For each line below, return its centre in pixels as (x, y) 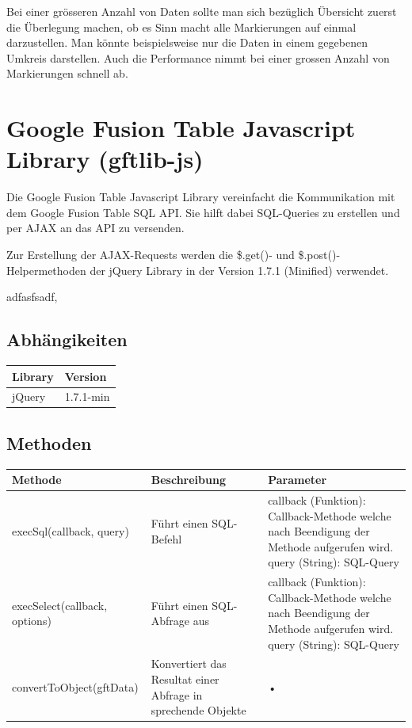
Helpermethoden (46, 270)
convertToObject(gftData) (75, 686)
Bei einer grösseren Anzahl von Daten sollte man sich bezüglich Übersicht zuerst (202, 11)
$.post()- (319, 255)
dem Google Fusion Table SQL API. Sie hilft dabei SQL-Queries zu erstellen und (203, 212)
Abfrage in (177, 694)
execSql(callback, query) (71, 531)
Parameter (298, 480)
